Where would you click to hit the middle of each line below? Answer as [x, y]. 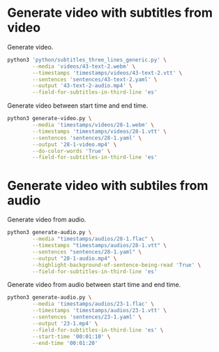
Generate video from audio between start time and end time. [94, 285]
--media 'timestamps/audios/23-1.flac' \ [93, 304]
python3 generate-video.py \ [50, 119]
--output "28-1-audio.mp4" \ [75, 258]
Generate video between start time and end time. [78, 105]
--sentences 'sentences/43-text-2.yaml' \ [95, 79]
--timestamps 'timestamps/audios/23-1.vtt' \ [100, 311]
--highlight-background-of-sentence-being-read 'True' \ [116, 265]
